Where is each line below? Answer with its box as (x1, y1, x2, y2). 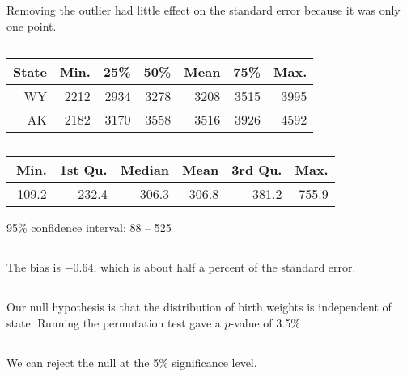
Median (120, 160, 170, 180)
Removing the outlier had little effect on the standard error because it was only (6, 2, 401, 19)
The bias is (6, 259, 61, 276)
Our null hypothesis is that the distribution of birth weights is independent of (6, 298, 392, 315)
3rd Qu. (231, 160, 282, 180)
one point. (6, 17, 57, 34)
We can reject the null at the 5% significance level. (6, 353, 257, 370)
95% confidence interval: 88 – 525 (6, 219, 172, 236)
